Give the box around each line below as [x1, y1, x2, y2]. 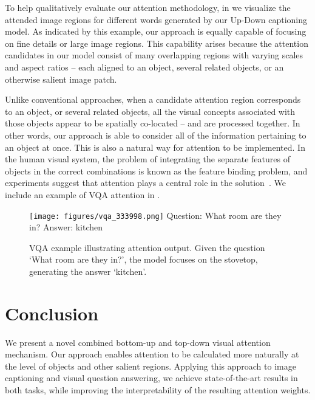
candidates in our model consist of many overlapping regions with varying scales [5, 49, 303, 61]
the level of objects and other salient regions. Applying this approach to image [5, 359, 296, 372]
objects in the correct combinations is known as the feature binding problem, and [5, 164, 308, 177]
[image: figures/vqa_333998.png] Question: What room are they [29, 209, 282, 221]
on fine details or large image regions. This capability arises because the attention [5, 36, 308, 49]
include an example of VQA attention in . [5, 188, 160, 201]
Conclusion [5, 300, 99, 325]
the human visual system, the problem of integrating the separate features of [5, 153, 290, 165]
